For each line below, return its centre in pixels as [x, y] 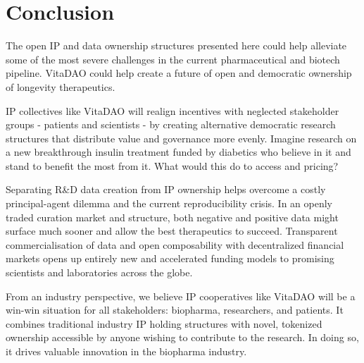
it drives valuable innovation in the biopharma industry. [126, 351]
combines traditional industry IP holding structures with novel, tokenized [164, 323]
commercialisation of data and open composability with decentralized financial [175, 244]
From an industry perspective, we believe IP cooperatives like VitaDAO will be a [181, 296]
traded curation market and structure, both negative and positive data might [172, 217]
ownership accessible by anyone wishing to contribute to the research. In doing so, [182, 337]
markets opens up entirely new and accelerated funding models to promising [170, 258]
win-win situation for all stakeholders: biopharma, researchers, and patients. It [175, 310]
